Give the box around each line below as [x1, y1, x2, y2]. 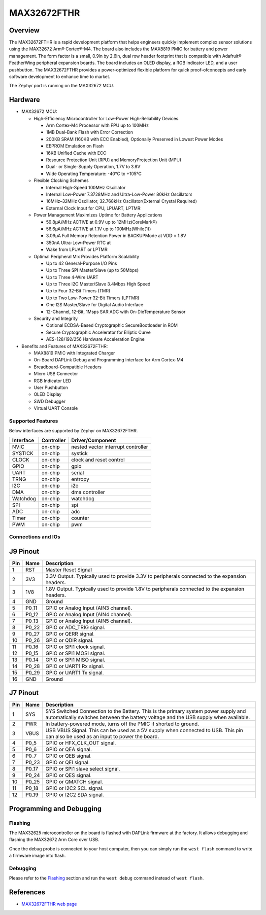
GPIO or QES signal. [45, 772, 92, 779]
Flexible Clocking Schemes [33, 177, 89, 183]
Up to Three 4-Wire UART [46, 274, 99, 280]
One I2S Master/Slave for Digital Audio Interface [46, 302, 144, 308]
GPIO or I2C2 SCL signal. [45, 785, 103, 792]
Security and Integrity [33, 316, 78, 321]
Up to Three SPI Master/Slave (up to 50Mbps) [46, 267, 139, 273]
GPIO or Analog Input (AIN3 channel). [45, 604, 133, 611]
